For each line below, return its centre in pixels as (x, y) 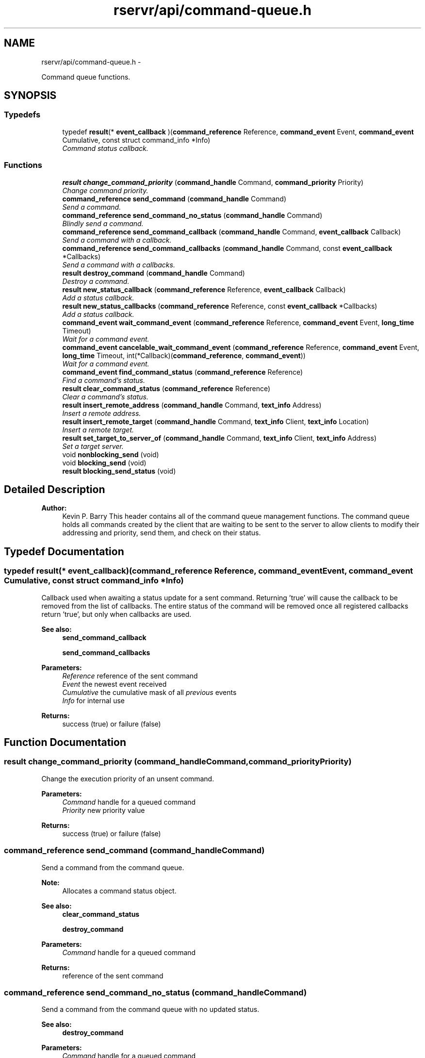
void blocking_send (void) (104, 463)
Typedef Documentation (64, 551)
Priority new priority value (104, 810)
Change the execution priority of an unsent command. (128, 778)
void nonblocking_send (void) (111, 454)
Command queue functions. (86, 77)
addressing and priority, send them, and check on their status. (162, 533)
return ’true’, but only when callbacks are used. (116, 614)
